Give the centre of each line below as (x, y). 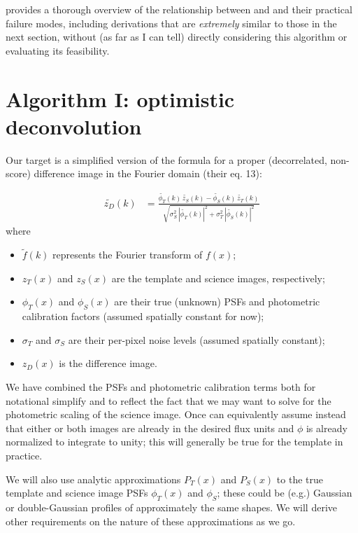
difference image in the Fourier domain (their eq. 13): (148, 173)
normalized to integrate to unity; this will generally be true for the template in (174, 442)
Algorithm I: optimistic (120, 98)
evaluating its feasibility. (58, 50)
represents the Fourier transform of (128, 255)
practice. (24, 455)
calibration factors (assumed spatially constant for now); (143, 316)
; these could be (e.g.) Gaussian (285, 493)
